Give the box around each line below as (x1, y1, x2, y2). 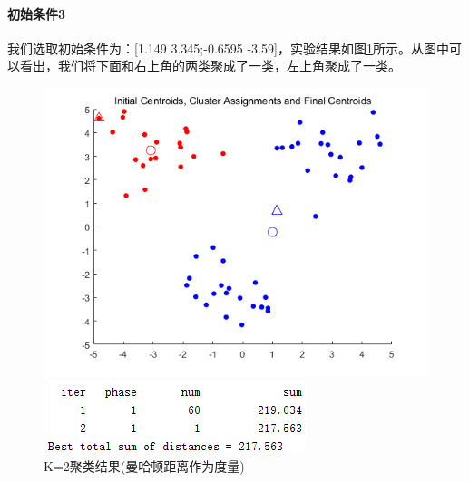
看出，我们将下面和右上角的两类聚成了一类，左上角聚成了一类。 (19, 56, 401, 75)
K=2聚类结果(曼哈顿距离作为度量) (44, 457, 245, 476)
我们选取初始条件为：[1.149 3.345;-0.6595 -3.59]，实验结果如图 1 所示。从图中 (7, 38, 449, 57)
